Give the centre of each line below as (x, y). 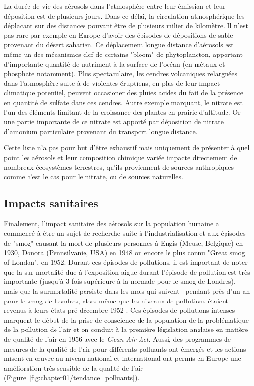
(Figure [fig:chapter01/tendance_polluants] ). (72, 377)
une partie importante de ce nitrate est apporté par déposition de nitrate (114, 122)
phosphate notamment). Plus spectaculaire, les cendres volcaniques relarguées (121, 73)
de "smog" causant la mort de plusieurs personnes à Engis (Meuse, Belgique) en (124, 243)
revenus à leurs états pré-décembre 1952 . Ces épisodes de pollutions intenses (120, 310)
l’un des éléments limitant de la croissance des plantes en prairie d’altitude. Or (122, 112)
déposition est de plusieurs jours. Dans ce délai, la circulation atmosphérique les (124, 15)
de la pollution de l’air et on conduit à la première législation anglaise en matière (126, 329)
